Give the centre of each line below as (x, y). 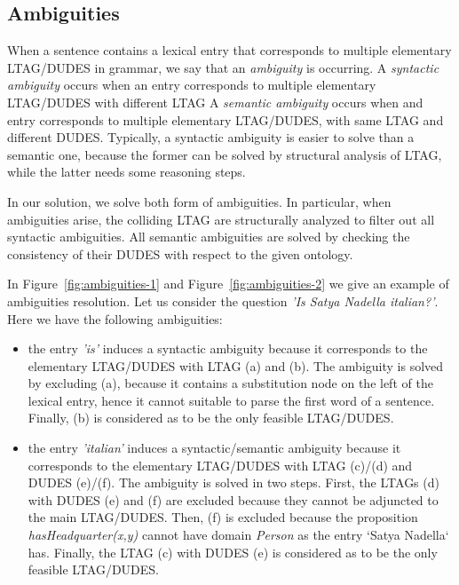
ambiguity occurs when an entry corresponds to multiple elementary (192, 85)
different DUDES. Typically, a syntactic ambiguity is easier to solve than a (211, 137)
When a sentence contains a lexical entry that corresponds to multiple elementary (229, 50)
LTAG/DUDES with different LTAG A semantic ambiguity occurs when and (215, 102)
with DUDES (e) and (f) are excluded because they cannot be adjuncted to (233, 499)
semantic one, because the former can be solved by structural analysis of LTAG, (225, 154)
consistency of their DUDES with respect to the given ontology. (180, 253)
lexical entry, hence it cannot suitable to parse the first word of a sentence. (231, 400)
